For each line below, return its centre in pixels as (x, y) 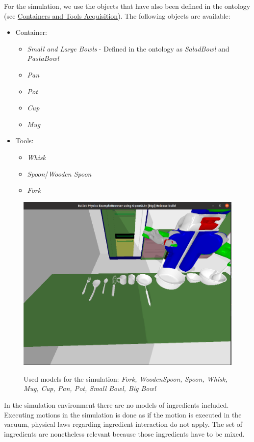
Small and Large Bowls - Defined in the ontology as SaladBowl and (128, 48)
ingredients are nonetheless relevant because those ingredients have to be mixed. (124, 433)
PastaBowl (43, 58)
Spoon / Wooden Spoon (59, 173)
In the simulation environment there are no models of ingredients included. (116, 404)
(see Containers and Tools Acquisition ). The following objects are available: (117, 15)
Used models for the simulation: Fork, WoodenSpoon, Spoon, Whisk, (126, 378)
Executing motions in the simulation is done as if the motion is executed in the (123, 414)
